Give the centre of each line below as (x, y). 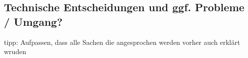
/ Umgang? (33, 21)
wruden (15, 51)
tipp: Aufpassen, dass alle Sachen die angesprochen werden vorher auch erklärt (122, 42)
